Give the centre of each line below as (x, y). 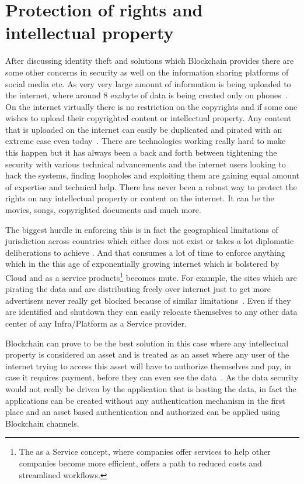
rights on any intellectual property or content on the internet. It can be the (140, 198)
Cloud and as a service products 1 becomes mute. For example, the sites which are (151, 277)
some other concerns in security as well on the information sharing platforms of (147, 72)
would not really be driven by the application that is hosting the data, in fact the (151, 389)
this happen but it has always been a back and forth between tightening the (141, 152)
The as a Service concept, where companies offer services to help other (145, 452)
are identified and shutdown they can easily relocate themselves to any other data (151, 312)
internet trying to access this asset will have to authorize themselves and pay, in (148, 365)
